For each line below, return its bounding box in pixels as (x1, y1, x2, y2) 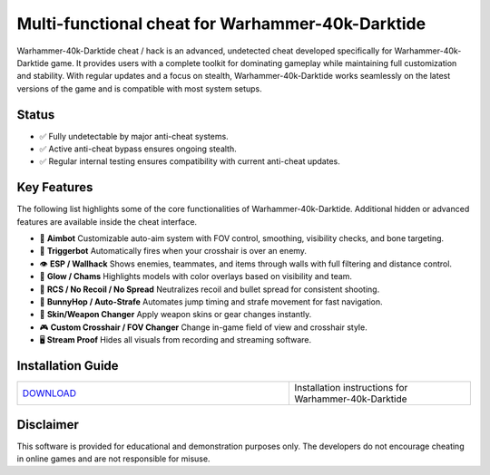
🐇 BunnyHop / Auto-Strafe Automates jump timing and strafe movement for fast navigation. (39, 296, 383, 307)
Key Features (16, 179, 93, 195)
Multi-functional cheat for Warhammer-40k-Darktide (16, 14, 426, 34)
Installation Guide (16, 358, 119, 373)
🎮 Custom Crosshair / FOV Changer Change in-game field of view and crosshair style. (39, 322, 367, 333)
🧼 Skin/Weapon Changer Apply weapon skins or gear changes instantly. (39, 309, 312, 320)
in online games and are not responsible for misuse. (16, 453, 211, 464)
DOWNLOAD (22, 387, 77, 400)
